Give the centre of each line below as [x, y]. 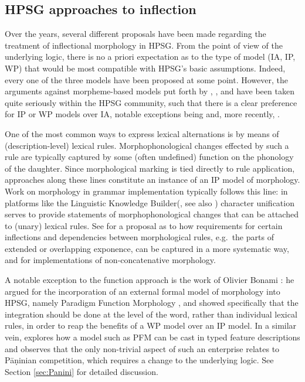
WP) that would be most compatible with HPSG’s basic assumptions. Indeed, [145, 68]
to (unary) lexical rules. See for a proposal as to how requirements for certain [144, 225]
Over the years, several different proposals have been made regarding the [135, 34]
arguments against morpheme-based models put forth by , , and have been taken [150, 91]
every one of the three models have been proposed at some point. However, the [146, 79]
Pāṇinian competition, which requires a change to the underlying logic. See [139, 360]
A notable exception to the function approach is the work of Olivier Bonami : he [150, 280]
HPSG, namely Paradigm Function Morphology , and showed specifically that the [152, 303]
